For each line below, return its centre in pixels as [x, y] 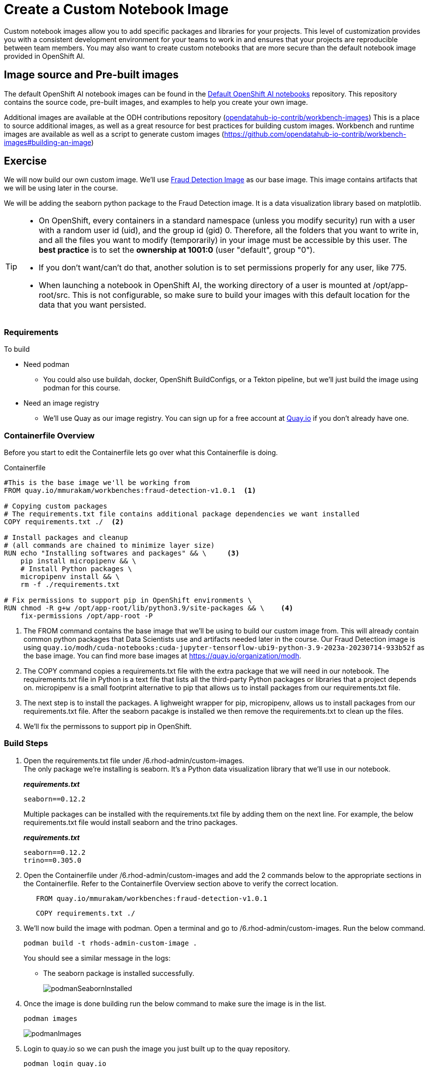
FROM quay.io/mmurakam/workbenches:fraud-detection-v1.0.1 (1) [130, 490]
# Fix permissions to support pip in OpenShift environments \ [128, 600]
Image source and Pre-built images [91, 75]
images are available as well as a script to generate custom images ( [114, 134]
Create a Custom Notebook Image [116, 9]
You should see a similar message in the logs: [97, 958]
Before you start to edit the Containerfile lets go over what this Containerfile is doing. [141, 452]
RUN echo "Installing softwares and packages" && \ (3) [122, 553]
